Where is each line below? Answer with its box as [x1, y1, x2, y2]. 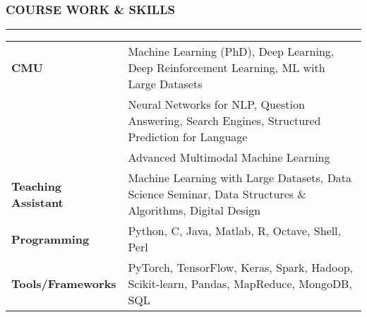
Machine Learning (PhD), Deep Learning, [128, 43, 335, 60]
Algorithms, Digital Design [128, 202, 261, 219]
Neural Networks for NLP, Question [128, 96, 305, 113]
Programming [11, 230, 90, 247]
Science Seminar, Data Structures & [128, 186, 306, 203]
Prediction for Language [128, 128, 248, 145]
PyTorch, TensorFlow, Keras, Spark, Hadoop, [128, 259, 354, 276]
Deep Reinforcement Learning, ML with [128, 59, 325, 76]
